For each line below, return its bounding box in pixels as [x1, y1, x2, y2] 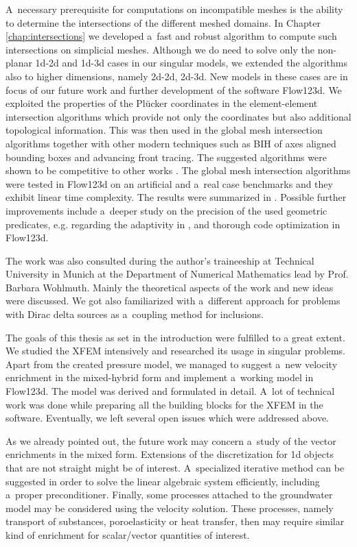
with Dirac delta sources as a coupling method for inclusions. [5, 307, 264, 321]
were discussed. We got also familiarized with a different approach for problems [5, 293, 341, 308]
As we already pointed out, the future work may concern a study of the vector [5, 433, 336, 448]
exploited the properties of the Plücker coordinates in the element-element [5, 96, 318, 110]
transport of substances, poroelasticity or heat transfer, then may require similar [5, 514, 345, 528]
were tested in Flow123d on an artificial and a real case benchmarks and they [5, 176, 333, 191]
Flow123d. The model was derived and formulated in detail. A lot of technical [5, 384, 335, 398]
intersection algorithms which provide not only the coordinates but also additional [5, 109, 352, 123]
